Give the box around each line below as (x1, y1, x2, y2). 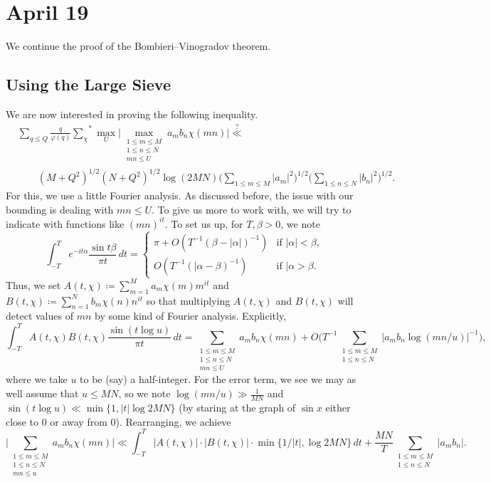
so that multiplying (146, 293, 231, 308)
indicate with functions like (6, 216, 125, 231)
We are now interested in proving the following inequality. (6, 106, 258, 121)
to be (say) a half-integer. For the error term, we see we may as (80, 372, 357, 387)
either (325, 399, 351, 414)
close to (6, 414, 38, 429)
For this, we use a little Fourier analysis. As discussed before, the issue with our (6, 187, 354, 202)
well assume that (6, 386, 79, 401)
